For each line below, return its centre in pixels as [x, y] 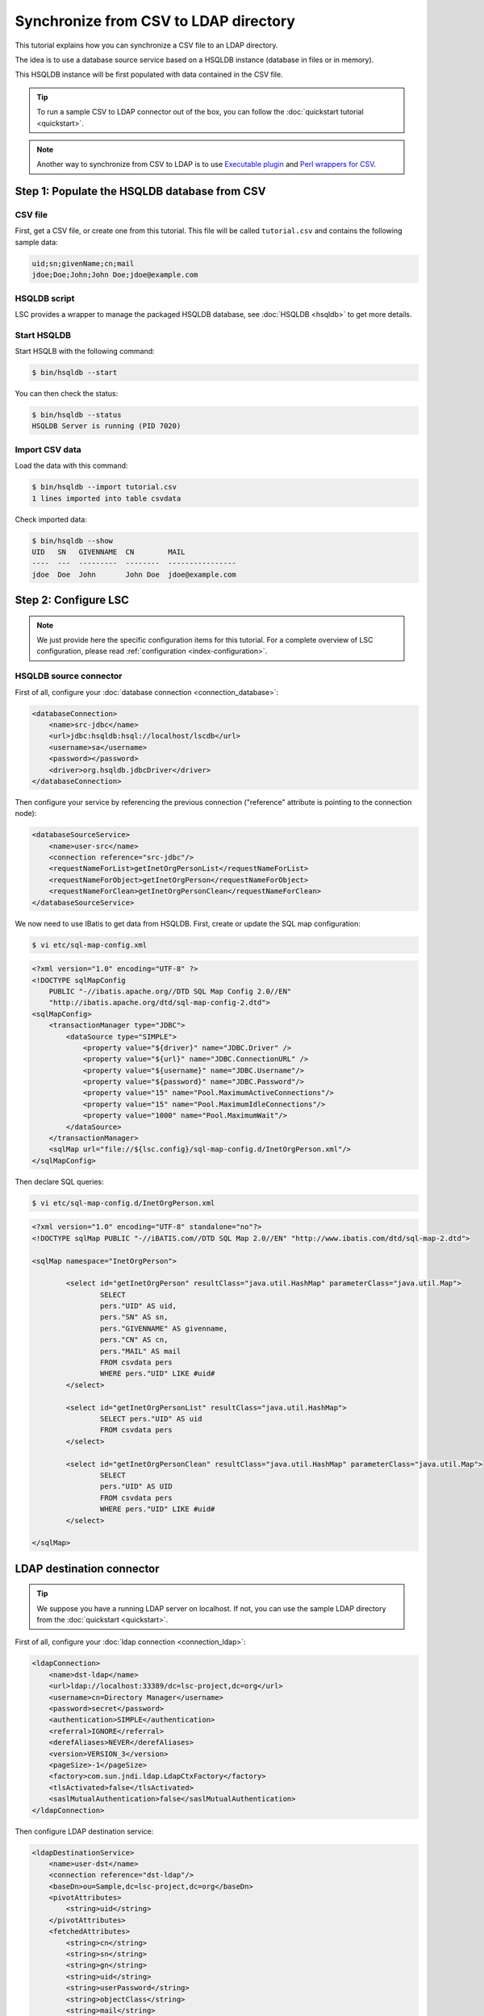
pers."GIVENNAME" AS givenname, [164, 1328]
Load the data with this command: [71, 466]
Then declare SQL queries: [59, 1181]
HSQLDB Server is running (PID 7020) [106, 426]
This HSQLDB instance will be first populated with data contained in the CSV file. [149, 75]
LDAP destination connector [88, 1568]
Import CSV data [48, 449]
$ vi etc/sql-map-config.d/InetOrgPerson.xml [123, 1203]
